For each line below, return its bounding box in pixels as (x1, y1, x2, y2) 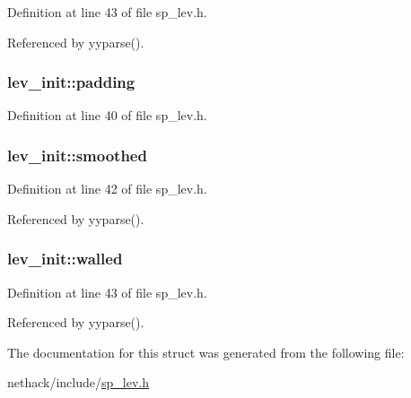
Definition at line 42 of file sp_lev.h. (7, 179, 207, 198)
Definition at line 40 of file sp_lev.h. (7, 106, 207, 125)
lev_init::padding (7, 71, 136, 93)
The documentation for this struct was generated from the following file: (7, 342, 405, 361)
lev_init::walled (7, 247, 123, 270)
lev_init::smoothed (7, 143, 147, 166)
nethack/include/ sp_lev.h (7, 373, 149, 392)
